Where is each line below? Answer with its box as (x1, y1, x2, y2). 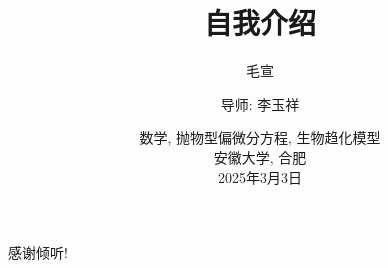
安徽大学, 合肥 (213, 146, 307, 167)
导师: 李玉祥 (220, 93, 300, 114)
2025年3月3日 (218, 166, 302, 187)
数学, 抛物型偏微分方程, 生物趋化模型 (139, 127, 381, 148)
